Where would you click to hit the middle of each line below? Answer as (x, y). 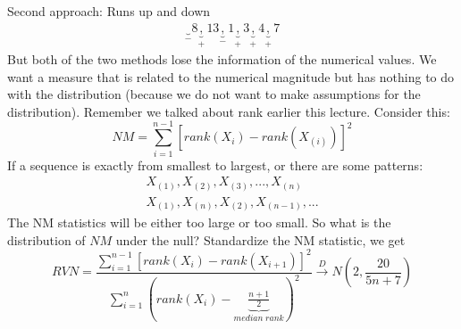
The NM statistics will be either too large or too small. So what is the (199, 222)
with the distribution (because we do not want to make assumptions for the (214, 94)
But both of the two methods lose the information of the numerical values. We (222, 59)
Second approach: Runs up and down (109, 11)
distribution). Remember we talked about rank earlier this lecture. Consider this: (229, 111)
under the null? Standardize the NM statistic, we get (260, 239)
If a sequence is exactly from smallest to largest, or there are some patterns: (215, 164)
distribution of (46, 239)
